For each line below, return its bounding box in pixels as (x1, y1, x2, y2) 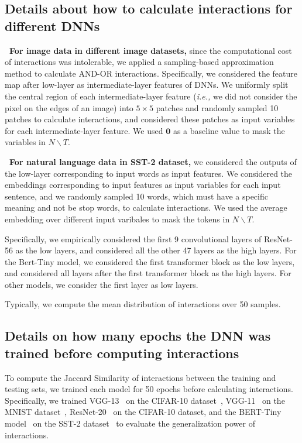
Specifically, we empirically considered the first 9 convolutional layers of (5, 232, 262, 245)
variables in (5, 136, 46, 148)
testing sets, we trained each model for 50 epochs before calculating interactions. (5, 383, 293, 395)
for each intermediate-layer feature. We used (5, 124, 163, 136)
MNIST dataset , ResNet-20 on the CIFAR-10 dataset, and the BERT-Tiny (5, 406, 282, 418)
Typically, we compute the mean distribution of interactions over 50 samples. (5, 298, 281, 310)
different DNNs (5, 16, 100, 35)
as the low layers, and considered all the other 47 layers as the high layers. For (15, 244, 297, 256)
